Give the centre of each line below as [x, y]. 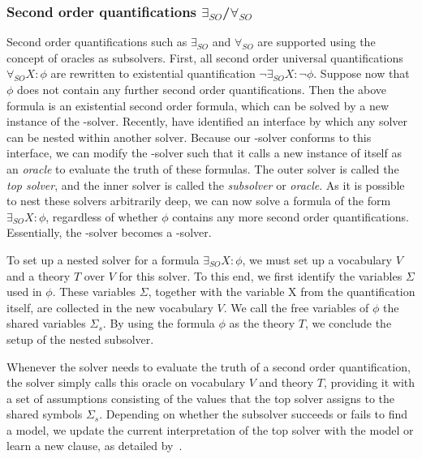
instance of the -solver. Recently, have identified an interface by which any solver [207, 121]
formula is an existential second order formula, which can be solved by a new [198, 105]
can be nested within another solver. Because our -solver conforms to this [189, 137]
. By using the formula [159, 323]
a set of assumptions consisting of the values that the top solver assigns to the [201, 398]
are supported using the [316, 42]
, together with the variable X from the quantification [282, 292]
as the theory [262, 323]
